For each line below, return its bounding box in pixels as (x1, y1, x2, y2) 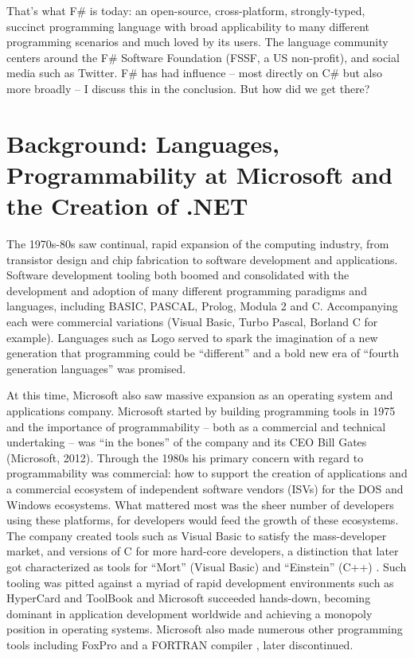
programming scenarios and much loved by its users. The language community (6, 33, 389, 50)
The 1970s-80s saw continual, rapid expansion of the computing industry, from (6, 236, 389, 252)
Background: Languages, (6, 127, 279, 159)
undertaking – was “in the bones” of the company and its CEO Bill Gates (6, 434, 367, 450)
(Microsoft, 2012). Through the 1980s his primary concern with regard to (6, 449, 364, 465)
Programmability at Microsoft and (6, 158, 393, 190)
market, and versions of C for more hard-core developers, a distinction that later (6, 543, 399, 559)
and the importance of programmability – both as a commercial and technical (6, 418, 386, 434)
